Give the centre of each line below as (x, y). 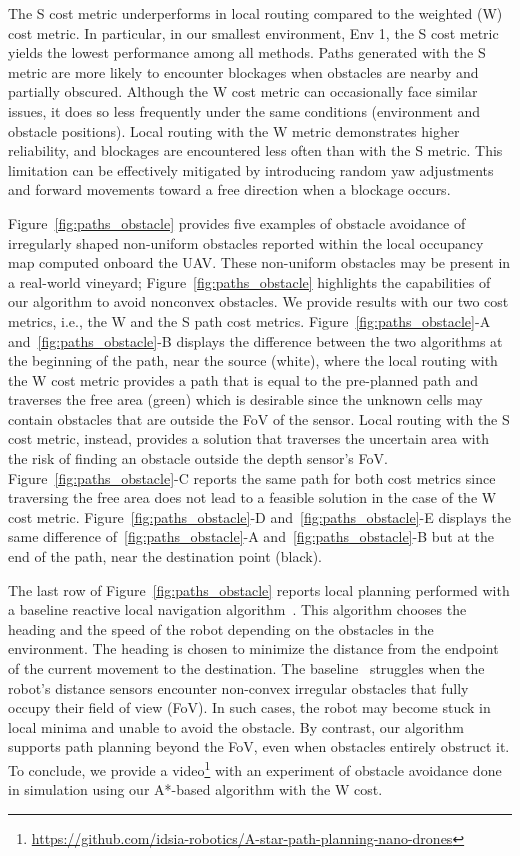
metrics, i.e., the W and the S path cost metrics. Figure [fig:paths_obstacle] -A (249, 320)
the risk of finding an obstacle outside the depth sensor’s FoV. (198, 458)
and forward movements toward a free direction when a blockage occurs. (229, 189)
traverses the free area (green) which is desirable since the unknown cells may (245, 399)
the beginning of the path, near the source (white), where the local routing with (253, 360)
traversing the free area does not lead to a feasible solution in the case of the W (252, 497)
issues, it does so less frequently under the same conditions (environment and (244, 110)
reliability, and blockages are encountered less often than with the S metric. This (255, 150)
